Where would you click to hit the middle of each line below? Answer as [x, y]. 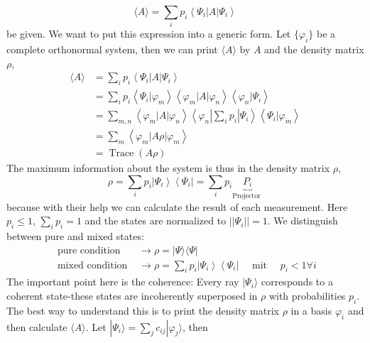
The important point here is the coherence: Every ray [123, 282]
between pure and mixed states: [75, 235]
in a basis [311, 310]
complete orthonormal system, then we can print [112, 49]
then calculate [37, 326]
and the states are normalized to [156, 220]
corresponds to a [297, 282]
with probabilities [307, 295]
